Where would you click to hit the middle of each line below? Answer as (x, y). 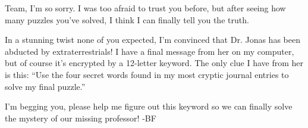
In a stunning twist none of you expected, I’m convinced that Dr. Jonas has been (153, 40)
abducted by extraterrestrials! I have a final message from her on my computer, (150, 51)
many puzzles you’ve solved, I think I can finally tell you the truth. (127, 19)
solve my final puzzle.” (45, 86)
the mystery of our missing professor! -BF (81, 118)
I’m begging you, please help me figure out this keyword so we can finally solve (149, 106)
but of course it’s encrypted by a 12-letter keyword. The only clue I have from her (154, 63)
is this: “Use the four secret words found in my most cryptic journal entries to (147, 74)
